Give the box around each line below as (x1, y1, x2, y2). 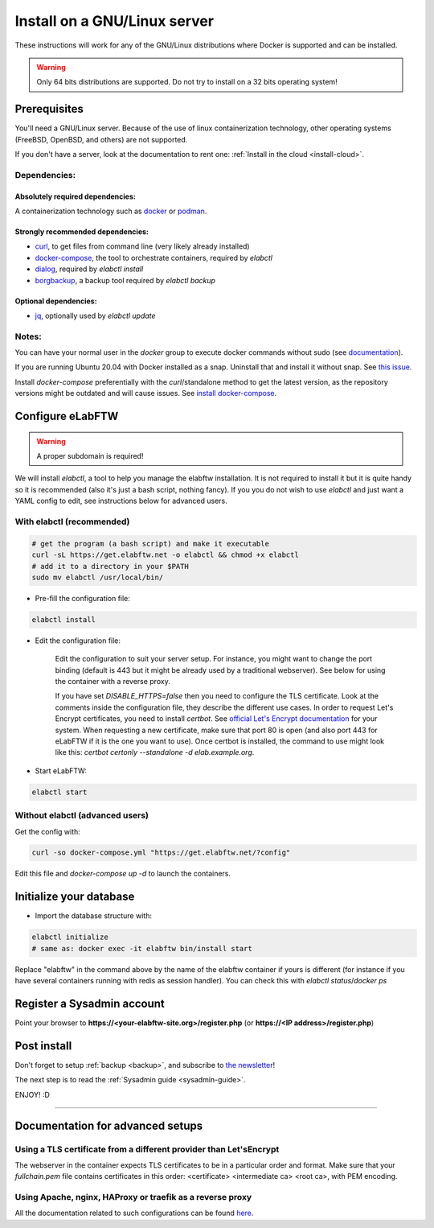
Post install (14, 1039, 72, 1053)
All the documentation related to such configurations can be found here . (14, 1208, 254, 1218)
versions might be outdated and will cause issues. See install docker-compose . (14, 389, 277, 398)
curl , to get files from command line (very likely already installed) (35, 241, 250, 251)
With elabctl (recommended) (14, 516, 130, 527)
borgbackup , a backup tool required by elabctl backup (35, 275, 216, 285)
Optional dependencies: (14, 296, 97, 306)
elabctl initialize (31, 933, 108, 942)
